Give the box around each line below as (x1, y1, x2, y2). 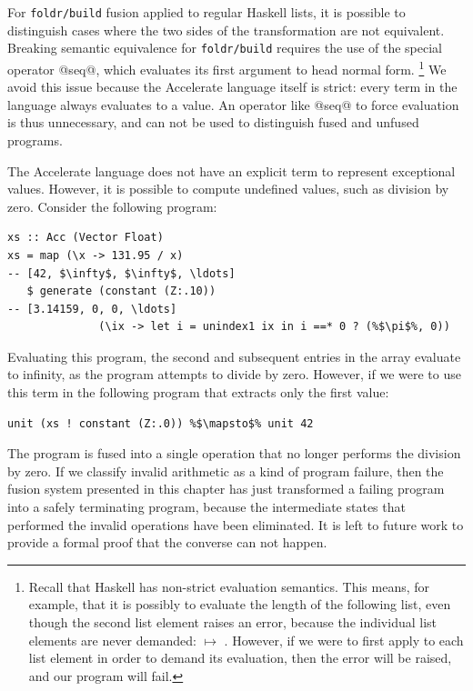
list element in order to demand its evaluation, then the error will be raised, (28, 648, 452, 667)
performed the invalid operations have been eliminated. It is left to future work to (7, 515, 464, 534)
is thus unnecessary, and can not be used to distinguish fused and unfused (7, 113, 419, 132)
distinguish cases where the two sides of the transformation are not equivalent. (7, 20, 445, 39)
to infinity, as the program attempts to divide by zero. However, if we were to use (7, 365, 461, 384)
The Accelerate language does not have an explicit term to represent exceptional (7, 161, 456, 180)
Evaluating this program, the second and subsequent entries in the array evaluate (7, 346, 461, 366)
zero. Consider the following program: (7, 196, 217, 215)
